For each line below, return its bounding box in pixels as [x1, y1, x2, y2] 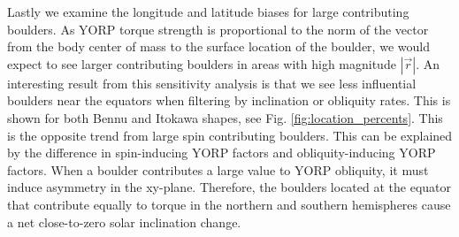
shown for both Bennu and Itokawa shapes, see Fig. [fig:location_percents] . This [7, 108, 443, 126]
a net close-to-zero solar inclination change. [7, 212, 241, 231]
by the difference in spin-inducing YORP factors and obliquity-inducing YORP [7, 143, 436, 162]
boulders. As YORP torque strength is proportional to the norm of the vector [7, 19, 429, 38]
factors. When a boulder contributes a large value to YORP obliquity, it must [7, 160, 429, 179]
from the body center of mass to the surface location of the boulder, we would [7, 37, 430, 56]
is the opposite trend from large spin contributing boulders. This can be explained [7, 126, 453, 144]
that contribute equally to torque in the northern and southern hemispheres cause [7, 195, 451, 213]
